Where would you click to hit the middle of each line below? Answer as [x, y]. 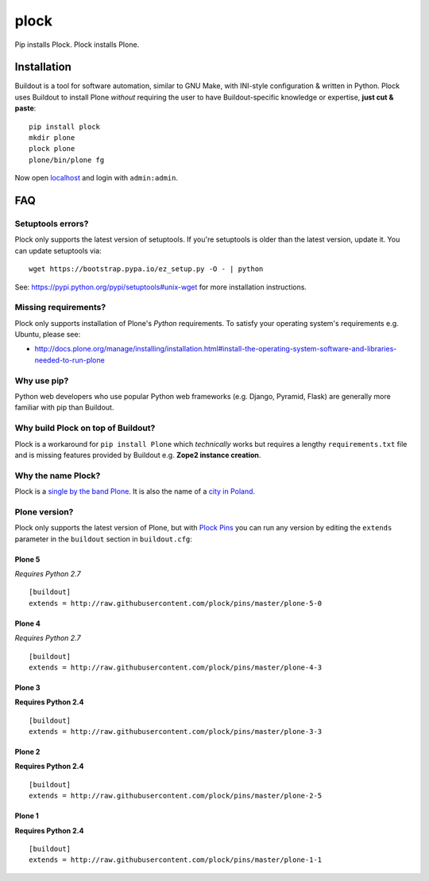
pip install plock [65, 126]
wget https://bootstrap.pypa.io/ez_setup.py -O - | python [146, 269]
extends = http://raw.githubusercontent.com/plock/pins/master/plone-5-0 [176, 603]
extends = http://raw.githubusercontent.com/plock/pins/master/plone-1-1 [176, 860]
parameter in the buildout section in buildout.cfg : [103, 539]
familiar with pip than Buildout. [64, 408]
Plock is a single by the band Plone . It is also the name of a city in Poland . [135, 491]
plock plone [52, 149]
